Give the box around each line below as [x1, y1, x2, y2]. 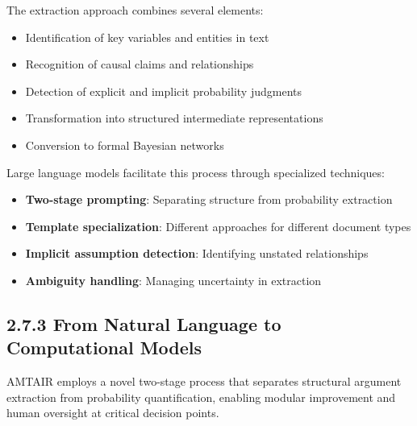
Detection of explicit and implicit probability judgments [25, 82, 302, 99]
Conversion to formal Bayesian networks [25, 136, 224, 153]
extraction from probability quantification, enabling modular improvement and [6, 388, 396, 405]
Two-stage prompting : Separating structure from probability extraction [25, 191, 393, 208]
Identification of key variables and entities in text [25, 28, 269, 45]
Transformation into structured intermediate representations [25, 110, 323, 126]
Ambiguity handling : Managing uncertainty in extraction [25, 271, 322, 288]
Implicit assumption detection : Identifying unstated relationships [25, 245, 369, 262]
